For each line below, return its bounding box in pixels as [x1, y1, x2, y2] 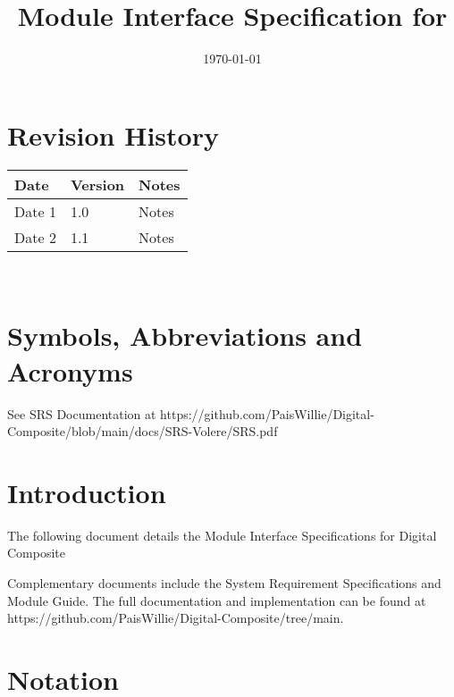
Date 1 [14, 200, 56, 222]
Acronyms [7, 352, 133, 389]
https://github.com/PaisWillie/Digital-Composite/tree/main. [7, 609, 344, 627]
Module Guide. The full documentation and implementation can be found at [7, 591, 426, 609]
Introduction [7, 474, 166, 510]
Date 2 [14, 226, 56, 248]
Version [70, 173, 125, 195]
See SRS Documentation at [7, 404, 156, 423]
